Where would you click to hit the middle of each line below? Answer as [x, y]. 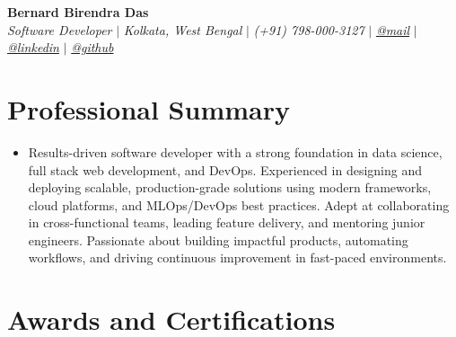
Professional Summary [149, 108]
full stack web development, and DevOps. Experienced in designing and [225, 169]
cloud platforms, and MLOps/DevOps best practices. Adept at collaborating [239, 204]
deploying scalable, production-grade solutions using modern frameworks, [230, 187]
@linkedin [33, 47]
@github [92, 47]
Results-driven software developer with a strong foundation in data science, [235, 151]
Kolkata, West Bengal [183, 29]
